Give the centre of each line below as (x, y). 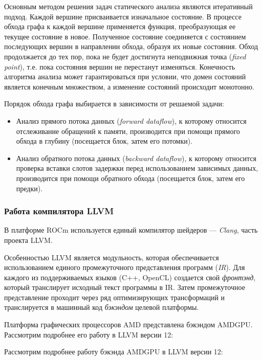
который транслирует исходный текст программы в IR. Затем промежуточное (125, 287)
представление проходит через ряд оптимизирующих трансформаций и (115, 297)
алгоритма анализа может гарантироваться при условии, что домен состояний (125, 76)
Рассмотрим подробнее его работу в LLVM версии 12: (89, 334)
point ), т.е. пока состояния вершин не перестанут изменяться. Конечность (120, 66)
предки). (29, 188)
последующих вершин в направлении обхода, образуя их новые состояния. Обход (131, 46)
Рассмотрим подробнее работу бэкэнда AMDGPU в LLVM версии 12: (114, 352)
